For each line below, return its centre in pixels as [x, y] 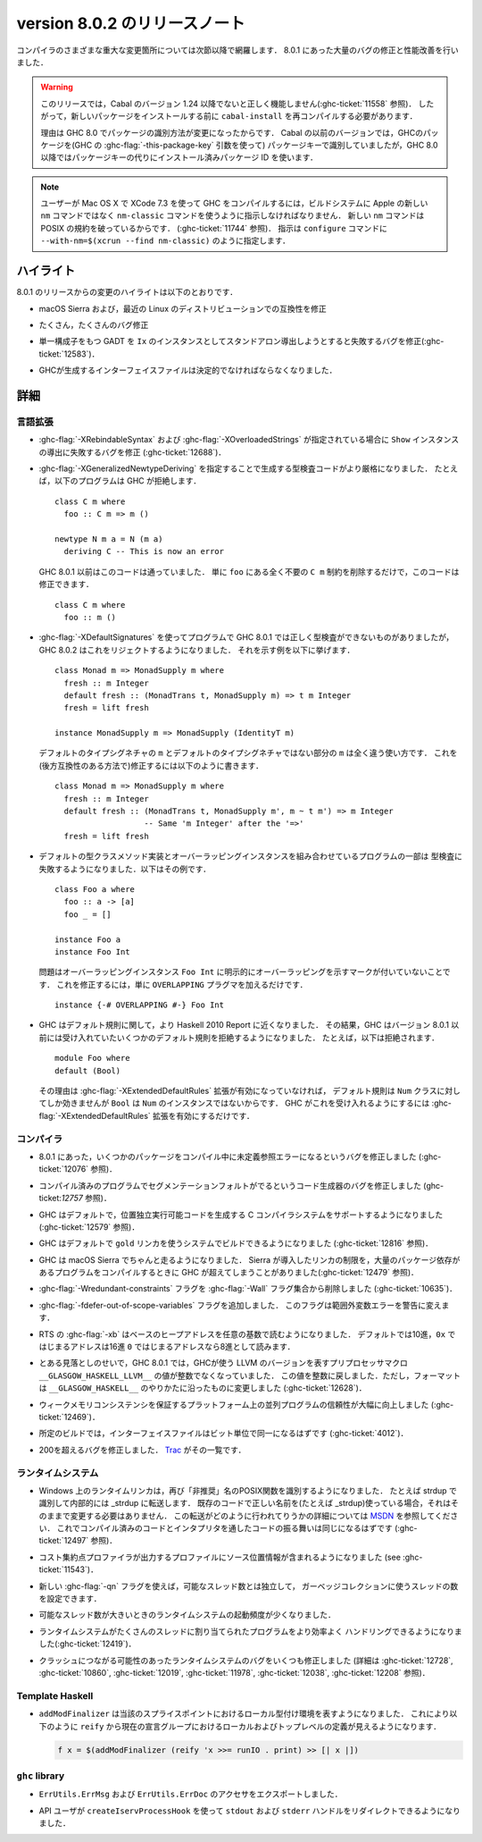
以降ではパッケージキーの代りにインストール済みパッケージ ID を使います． [179, 157]
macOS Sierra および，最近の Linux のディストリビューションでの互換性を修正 [183, 308]
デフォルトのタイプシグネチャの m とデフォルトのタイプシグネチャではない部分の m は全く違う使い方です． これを [248, 753]
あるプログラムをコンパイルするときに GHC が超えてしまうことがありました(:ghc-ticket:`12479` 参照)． [229, 1273]
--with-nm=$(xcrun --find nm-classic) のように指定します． [165, 240]
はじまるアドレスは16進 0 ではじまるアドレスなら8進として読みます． [167, 1347]
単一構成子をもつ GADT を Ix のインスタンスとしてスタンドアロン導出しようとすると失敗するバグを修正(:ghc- [241, 341]
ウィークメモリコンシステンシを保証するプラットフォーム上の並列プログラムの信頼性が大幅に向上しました [234, 1404]
